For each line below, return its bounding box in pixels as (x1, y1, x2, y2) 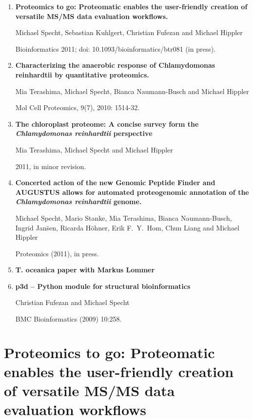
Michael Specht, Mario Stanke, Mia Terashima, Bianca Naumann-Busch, (15, 212, 232, 223)
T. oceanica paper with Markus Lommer (15, 265, 155, 275)
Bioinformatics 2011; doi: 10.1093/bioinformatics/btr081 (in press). (15, 43, 215, 54)
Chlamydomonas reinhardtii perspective (15, 128, 153, 138)
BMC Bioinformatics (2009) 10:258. (15, 314, 122, 324)
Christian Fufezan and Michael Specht (15, 297, 130, 307)
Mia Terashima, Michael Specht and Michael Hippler (15, 144, 173, 154)
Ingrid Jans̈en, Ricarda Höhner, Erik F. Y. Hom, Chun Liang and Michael (15, 222, 239, 232)
